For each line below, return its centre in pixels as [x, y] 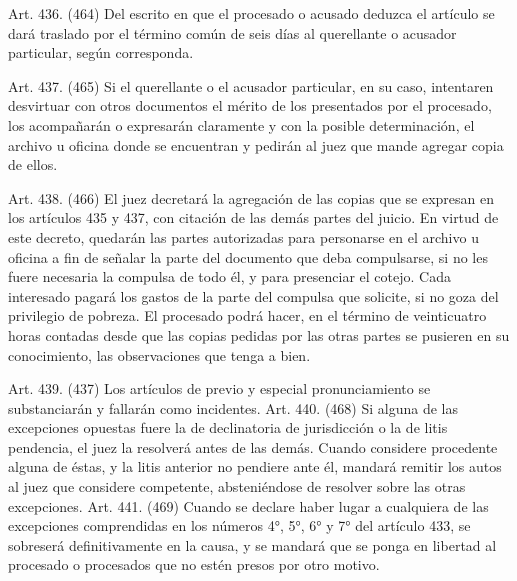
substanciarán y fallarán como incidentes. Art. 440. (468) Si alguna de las [233, 407]
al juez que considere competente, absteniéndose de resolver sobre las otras [237, 486]
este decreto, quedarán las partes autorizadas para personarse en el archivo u [243, 236]
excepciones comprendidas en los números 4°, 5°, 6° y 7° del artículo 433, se [239, 525]
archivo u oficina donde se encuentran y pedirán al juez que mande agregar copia [256, 144]
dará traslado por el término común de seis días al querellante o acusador [232, 32]
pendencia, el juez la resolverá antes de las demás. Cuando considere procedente [253, 446]
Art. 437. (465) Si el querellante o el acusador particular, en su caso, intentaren [251, 85]
